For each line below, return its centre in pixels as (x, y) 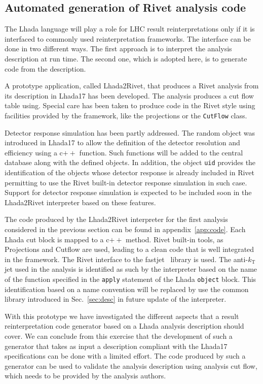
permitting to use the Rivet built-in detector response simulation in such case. (126, 182)
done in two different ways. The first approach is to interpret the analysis (118, 49)
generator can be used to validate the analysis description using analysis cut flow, (131, 365)
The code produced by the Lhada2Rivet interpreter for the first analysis (116, 219)
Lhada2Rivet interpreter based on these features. (80, 202)
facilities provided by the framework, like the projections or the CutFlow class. (126, 115)
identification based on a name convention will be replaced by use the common (127, 289)
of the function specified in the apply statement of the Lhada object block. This (130, 279)
